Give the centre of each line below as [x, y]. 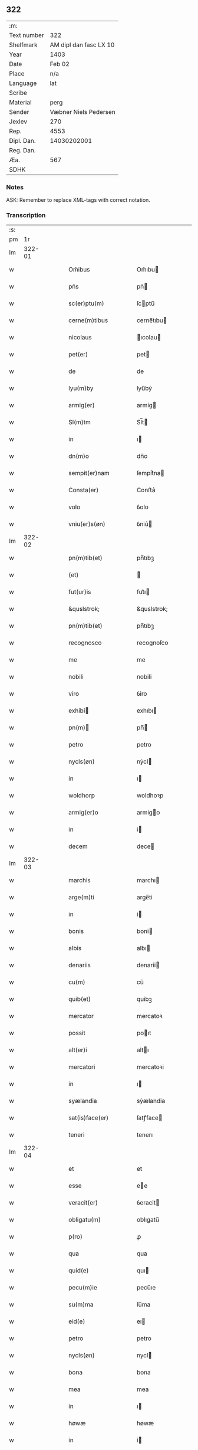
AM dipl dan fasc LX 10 [82, 45]
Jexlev [18, 122]
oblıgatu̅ [148, 1220]
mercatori [82, 1067]
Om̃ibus [79, 270]
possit [77, 1033]
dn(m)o [79, 456]
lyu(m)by [81, 388]
